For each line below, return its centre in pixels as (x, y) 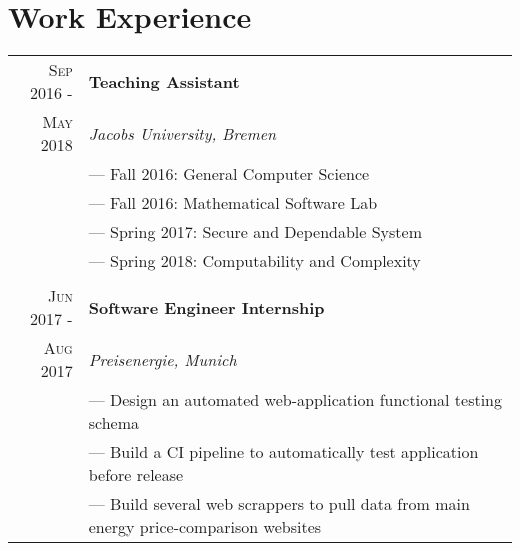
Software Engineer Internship (206, 307)
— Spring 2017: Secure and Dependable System (255, 232)
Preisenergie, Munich (162, 359)
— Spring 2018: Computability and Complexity (254, 261)
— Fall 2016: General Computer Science (229, 174)
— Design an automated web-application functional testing (295, 400)
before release (136, 475)
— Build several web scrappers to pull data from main (279, 504)
